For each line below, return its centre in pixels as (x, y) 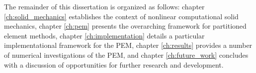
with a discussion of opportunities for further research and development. (114, 64)
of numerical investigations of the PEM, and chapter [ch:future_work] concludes (126, 55)
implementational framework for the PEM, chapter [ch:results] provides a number (128, 45)
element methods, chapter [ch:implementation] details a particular (104, 35)
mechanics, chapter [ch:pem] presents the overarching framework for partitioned (125, 26)
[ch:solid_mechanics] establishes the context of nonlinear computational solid (121, 16)
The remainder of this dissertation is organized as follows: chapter (104, 6)
